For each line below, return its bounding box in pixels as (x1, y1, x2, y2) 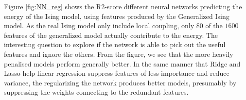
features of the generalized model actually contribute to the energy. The (4, 30, 218, 40)
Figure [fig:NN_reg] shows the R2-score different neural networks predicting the (4, 1, 242, 11)
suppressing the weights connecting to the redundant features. (4, 87, 189, 97)
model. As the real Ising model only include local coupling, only (4, 20, 194, 31)
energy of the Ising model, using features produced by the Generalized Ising (4, 11, 229, 21)
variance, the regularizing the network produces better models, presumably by (4, 77, 237, 87)
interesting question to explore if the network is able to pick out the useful (4, 39, 226, 50)
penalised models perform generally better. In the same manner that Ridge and (4, 58, 241, 68)
